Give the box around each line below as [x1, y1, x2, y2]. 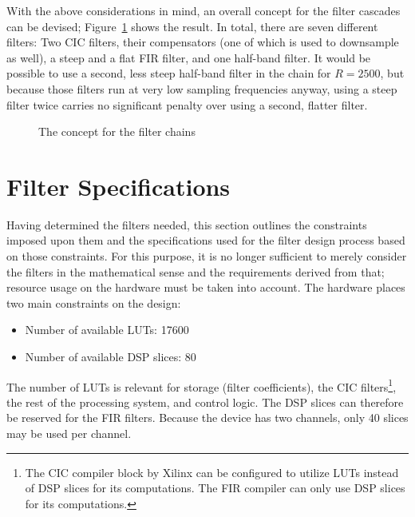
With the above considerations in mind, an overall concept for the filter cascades [6, 2, 401, 18]
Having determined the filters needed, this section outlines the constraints [6, 216, 367, 233]
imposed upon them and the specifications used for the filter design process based [6, 232, 405, 249]
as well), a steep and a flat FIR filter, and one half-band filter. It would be [6, 49, 371, 66]
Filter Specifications [6, 169, 231, 202]
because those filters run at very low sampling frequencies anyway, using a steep [6, 80, 397, 97]
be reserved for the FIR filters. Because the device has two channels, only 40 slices [6, 409, 409, 426]
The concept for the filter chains [38, 123, 196, 140]
